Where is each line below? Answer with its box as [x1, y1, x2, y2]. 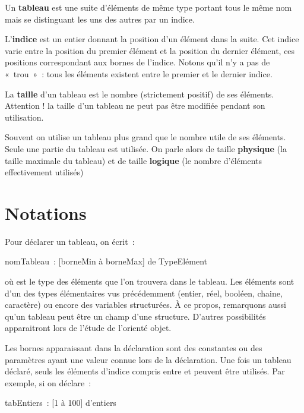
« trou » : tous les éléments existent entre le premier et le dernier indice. [5, 67, 273, 80]
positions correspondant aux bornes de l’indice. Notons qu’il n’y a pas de [5, 56, 270, 68]
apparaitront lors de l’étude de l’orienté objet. [5, 321, 172, 334]
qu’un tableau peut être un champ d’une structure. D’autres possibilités [5, 310, 266, 322]
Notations [5, 200, 87, 225]
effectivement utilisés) [5, 166, 84, 178]
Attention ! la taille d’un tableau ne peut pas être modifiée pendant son [5, 99, 265, 112]
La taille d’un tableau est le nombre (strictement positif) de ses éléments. [5, 87, 274, 100]
